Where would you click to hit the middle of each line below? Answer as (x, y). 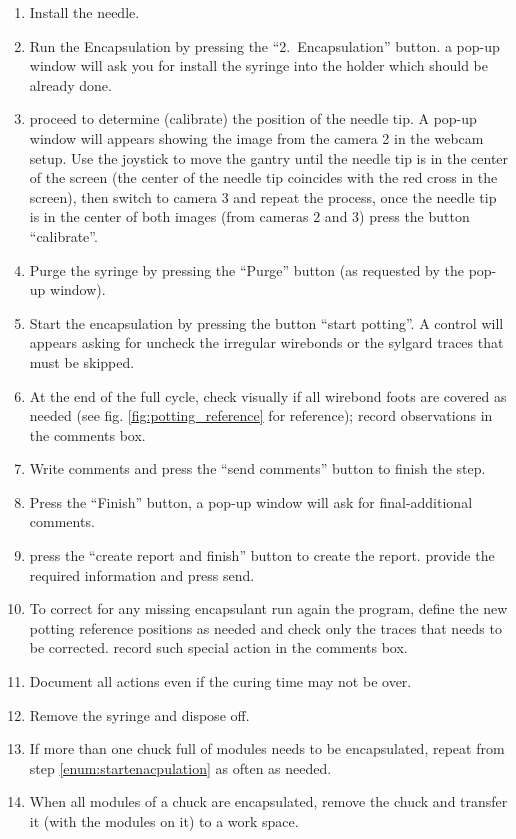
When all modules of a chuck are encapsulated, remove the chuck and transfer (268, 801)
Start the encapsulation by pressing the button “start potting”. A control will (266, 322)
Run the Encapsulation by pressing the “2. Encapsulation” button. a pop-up (264, 45)
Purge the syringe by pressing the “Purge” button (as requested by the (246, 269)
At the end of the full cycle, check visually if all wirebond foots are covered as (268, 395)
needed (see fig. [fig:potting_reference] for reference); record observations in (261, 415)
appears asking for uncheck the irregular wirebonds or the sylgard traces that (266, 342)
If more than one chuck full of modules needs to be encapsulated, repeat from (267, 748)
